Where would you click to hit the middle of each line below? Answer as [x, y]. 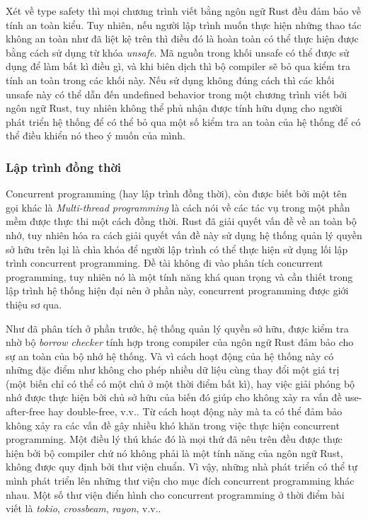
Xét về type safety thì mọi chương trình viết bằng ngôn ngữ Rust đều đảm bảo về [184, 11]
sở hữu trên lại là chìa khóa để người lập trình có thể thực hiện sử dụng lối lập [177, 249]
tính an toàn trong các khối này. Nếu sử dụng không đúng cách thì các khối [170, 80]
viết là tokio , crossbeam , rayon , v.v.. [84, 508]
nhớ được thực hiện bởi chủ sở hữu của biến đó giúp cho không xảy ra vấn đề [174, 397]
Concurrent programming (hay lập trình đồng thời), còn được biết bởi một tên [177, 193]
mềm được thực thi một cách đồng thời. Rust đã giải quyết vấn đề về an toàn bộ [181, 221]
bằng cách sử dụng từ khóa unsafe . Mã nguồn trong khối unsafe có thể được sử [177, 52]
